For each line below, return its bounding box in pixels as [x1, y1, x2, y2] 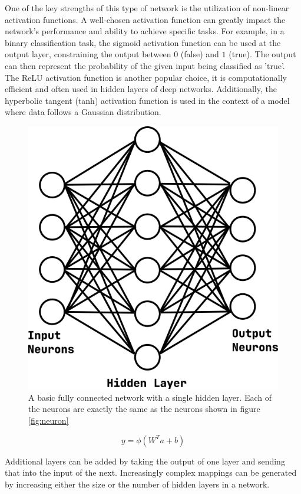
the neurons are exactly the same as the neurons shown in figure [28, 403, 260, 415]
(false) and [180, 48, 219, 60]
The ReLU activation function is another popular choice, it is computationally [5, 71, 287, 83]
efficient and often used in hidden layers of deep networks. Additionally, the [5, 83, 277, 95]
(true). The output [229, 48, 296, 60]
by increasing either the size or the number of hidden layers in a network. [5, 477, 270, 490]
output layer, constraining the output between [5, 48, 171, 60]
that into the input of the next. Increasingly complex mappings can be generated [5, 466, 297, 479]
